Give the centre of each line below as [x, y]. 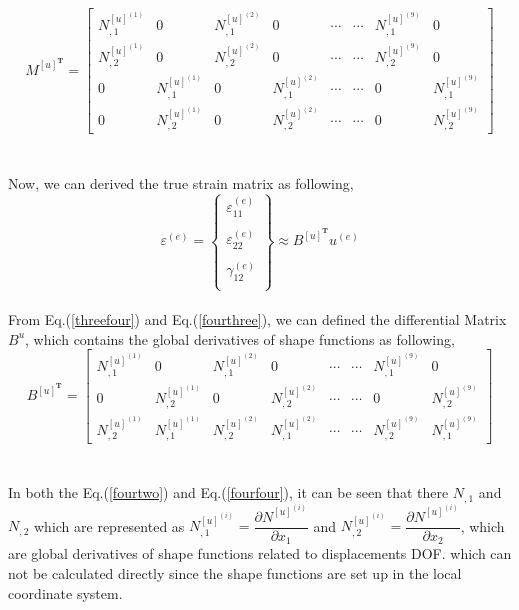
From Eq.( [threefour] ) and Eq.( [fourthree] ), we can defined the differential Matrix [257, 319]
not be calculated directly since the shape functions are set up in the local [235, 573]
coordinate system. [65, 592]
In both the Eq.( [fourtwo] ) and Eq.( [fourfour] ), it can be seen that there [228, 492]
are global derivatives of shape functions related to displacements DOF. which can [260, 553]
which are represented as [109, 525]
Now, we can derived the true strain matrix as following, [181, 182]
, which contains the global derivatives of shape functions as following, [240, 338]
